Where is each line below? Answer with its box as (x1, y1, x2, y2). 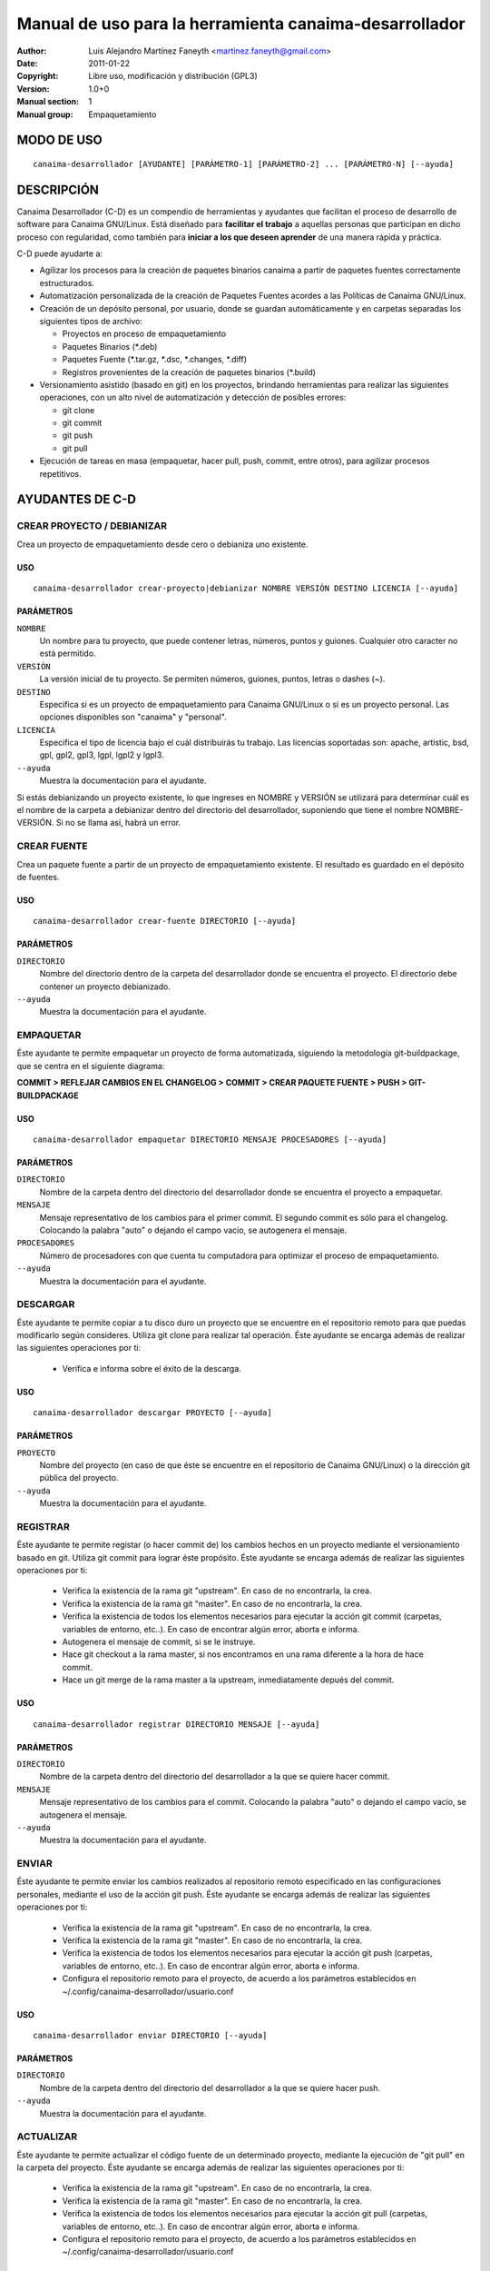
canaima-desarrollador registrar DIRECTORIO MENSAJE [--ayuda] (33, 1719, 320, 1730)
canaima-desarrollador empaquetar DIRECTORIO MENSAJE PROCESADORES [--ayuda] (33, 1135, 387, 1145)
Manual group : (16, 109, 73, 120)
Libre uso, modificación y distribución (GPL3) (88, 71, 258, 82)
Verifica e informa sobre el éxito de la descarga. (62, 1363, 242, 1374)
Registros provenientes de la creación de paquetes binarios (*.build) (62, 366, 317, 377)
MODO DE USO (16, 133, 103, 148)
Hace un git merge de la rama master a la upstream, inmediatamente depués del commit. (62, 1674, 395, 1685)
